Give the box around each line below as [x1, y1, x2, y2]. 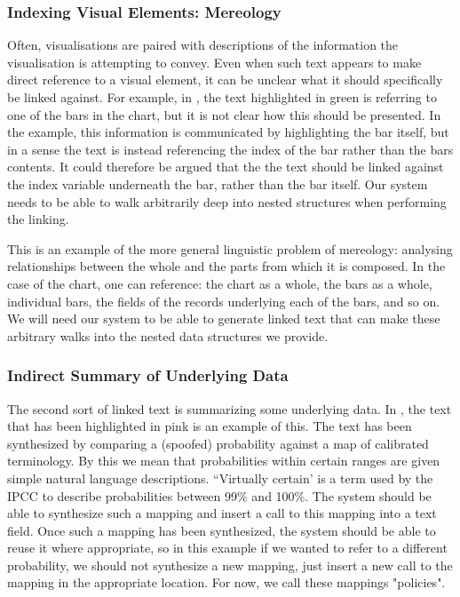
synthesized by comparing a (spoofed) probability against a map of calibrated [7, 434, 429, 452]
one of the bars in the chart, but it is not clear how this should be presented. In [7, 105, 441, 123]
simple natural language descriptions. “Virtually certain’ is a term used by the [7, 468, 433, 487]
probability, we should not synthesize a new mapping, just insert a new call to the [7, 555, 453, 574]
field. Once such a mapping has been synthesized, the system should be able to [7, 521, 436, 539]
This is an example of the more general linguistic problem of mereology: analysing [7, 239, 453, 258]
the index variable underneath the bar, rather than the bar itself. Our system [7, 174, 428, 193]
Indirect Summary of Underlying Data [7, 364, 289, 386]
